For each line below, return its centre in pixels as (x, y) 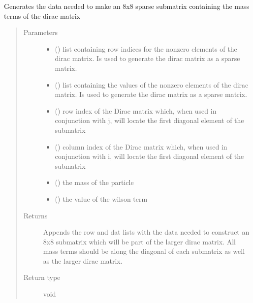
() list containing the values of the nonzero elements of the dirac (152, 84)
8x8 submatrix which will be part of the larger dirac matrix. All (139, 241)
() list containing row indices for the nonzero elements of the (146, 48)
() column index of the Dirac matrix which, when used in (141, 146)
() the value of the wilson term (101, 198)
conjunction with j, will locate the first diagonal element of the (149, 120)
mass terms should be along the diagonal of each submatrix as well (144, 251)
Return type (42, 277)
